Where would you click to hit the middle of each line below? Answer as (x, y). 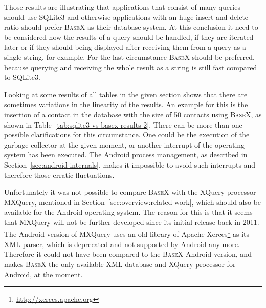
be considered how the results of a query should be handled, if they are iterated (129, 37)
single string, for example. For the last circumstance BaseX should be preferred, (129, 57)
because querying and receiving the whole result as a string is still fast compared (131, 67)
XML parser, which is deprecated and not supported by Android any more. (122, 244)
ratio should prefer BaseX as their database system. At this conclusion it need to (131, 27)
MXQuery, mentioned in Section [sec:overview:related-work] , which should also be (133, 202)
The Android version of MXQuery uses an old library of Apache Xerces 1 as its (127, 233)
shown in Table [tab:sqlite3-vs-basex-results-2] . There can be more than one (123, 124)
